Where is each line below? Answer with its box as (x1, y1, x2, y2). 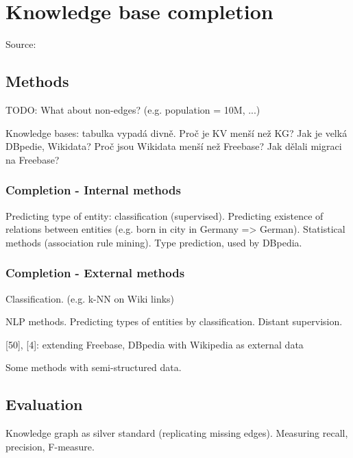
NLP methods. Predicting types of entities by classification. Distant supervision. (5, 314, 343, 329)
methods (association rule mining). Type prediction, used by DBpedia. (5, 235, 302, 249)
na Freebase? (5, 152, 60, 166)
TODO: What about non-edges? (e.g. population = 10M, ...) (5, 102, 260, 116)
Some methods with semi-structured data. (5, 360, 182, 374)
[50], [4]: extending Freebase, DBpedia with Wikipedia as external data (5, 337, 304, 351)
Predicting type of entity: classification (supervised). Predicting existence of (5, 208, 324, 222)
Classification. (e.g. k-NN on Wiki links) (5, 291, 175, 305)
